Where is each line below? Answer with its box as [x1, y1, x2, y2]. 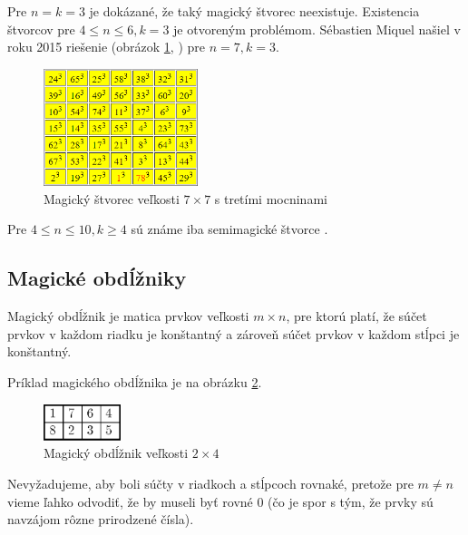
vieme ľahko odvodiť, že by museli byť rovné [7, 491, 253, 511]
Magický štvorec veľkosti [44, 189, 180, 208]
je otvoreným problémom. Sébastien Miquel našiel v [173, 19, 461, 38]
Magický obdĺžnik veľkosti [44, 443, 189, 462]
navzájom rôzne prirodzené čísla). [7, 510, 194, 529]
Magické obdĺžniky [7, 264, 187, 292]
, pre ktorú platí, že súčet [286, 306, 427, 326]
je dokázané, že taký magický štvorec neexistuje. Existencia [89, 2, 420, 20]
